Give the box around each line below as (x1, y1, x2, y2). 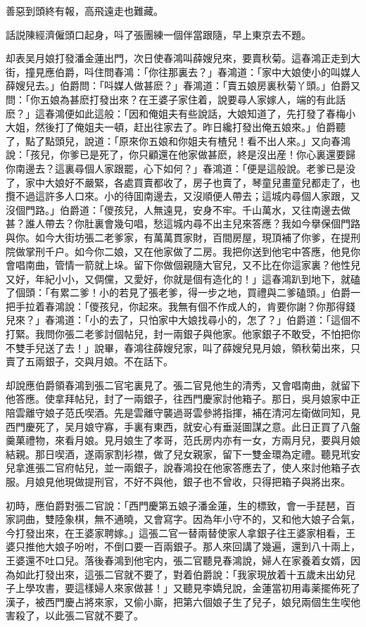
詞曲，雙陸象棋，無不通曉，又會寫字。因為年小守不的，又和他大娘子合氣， (15, 512, 360, 526)
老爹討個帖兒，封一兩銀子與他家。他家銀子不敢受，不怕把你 (84, 327, 360, 341)
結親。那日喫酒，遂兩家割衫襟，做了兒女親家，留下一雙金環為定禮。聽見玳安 (6, 446, 360, 461)
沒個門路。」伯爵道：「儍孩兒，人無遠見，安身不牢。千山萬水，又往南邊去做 (6, 202, 351, 217)
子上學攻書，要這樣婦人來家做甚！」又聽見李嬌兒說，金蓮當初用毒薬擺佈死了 (6, 581, 360, 595)
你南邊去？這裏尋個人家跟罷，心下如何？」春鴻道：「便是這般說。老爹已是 (6, 160, 346, 175)
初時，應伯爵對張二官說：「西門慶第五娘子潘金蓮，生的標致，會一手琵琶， (6, 498, 346, 512)
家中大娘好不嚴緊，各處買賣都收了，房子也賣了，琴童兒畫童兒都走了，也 (25, 175, 360, 189)
